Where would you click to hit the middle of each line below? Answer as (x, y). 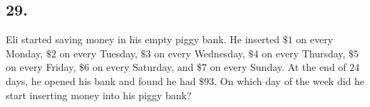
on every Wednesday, (200, 53)
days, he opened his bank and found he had (101, 80)
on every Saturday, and (143, 67)
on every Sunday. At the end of (278, 67)
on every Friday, (41, 67)
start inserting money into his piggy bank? (99, 95)
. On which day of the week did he (289, 80)
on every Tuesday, (98, 53)
